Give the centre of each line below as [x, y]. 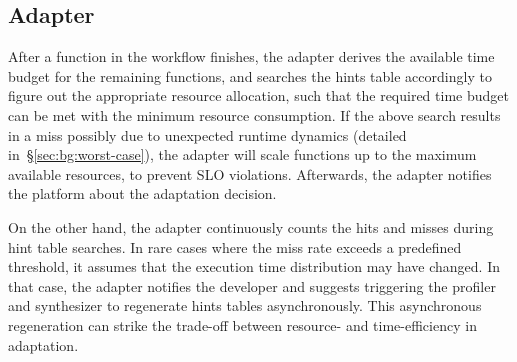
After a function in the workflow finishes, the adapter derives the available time [251, 56]
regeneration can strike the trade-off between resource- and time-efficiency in [242, 324]
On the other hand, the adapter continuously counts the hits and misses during [251, 226]
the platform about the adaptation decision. [142, 193]
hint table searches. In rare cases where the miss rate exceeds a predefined [235, 246]
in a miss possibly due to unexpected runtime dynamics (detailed [207, 134]
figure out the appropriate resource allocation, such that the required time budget [258, 95]
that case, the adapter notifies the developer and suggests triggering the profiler [252, 285]
